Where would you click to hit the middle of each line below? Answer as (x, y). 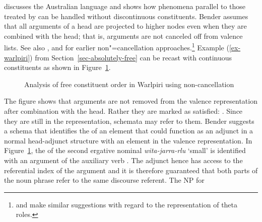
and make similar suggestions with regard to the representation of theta (127, 204)
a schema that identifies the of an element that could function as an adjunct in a (129, 131)
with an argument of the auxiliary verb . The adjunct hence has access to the (123, 160)
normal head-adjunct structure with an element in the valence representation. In (128, 140)
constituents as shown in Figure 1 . (57, 67)
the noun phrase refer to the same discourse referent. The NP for (104, 180)
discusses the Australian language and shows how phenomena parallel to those (125, 6)
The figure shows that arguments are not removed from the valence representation (131, 101)
